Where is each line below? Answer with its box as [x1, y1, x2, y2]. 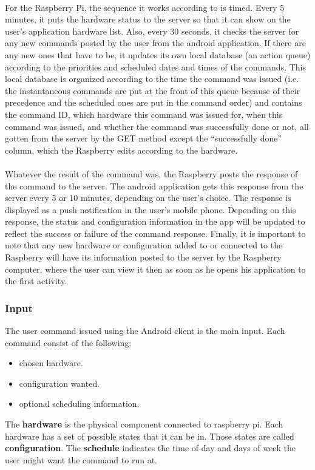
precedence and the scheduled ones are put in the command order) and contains [5, 96, 302, 109]
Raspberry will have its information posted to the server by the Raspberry [5, 251, 282, 264]
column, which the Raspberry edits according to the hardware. [5, 143, 238, 156]
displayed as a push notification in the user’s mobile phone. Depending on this [5, 203, 296, 216]
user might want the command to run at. [5, 453, 157, 466]
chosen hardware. [19, 356, 83, 369]
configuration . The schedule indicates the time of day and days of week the [5, 441, 296, 454]
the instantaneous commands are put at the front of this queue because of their [5, 84, 300, 97]
